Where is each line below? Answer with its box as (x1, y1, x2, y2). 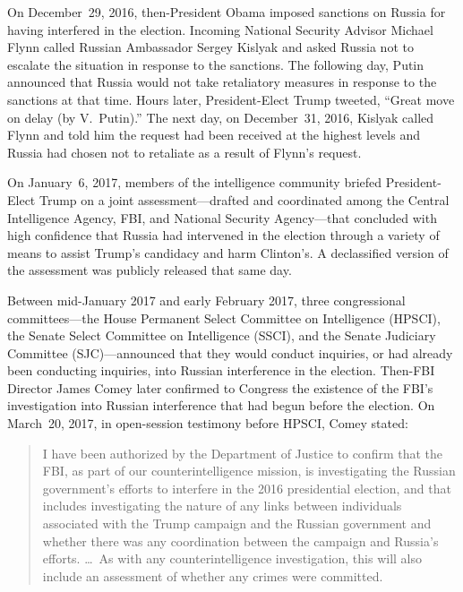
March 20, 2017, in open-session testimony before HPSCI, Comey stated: (7, 414, 408, 433)
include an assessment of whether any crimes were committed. (42, 566, 383, 585)
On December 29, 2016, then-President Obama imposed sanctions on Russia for (7, 3, 446, 21)
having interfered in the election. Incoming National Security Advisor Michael (7, 20, 433, 39)
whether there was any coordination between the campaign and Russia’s (42, 531, 439, 550)
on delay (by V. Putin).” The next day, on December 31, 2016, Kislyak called (7, 107, 434, 126)
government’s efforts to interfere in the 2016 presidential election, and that (42, 478, 451, 497)
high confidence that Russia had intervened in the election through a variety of (7, 226, 440, 245)
